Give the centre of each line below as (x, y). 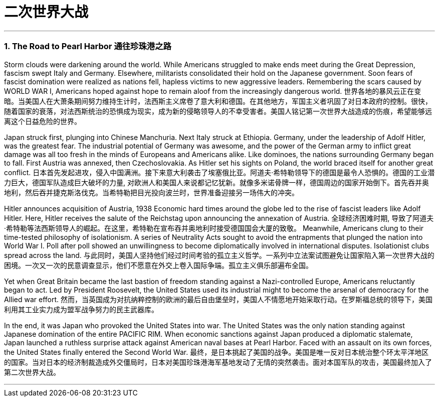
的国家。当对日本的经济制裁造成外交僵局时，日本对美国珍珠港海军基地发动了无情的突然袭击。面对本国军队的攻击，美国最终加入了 (218, 362)
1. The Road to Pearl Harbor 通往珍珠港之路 (88, 46)
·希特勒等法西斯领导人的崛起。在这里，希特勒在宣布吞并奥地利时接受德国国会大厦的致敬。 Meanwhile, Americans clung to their (214, 228)
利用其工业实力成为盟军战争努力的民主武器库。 (81, 309)
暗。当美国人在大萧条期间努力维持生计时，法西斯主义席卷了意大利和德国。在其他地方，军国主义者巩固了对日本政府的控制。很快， (218, 101)
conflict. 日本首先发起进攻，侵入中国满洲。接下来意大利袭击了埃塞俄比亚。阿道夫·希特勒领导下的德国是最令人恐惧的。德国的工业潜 (220, 172)
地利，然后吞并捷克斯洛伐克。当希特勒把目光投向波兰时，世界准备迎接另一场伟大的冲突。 (151, 192)
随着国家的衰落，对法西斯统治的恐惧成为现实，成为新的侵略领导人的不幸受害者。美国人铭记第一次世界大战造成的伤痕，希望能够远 (218, 111)
